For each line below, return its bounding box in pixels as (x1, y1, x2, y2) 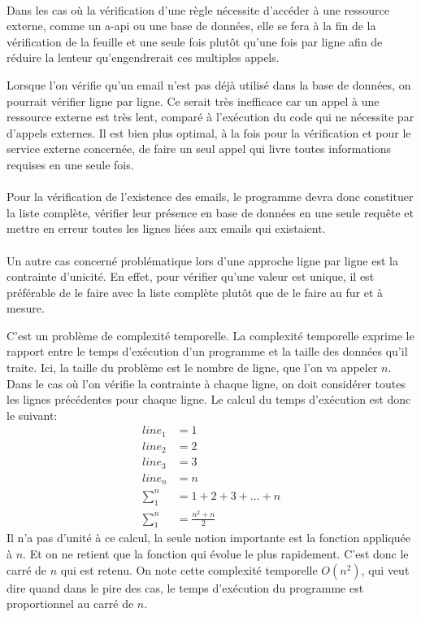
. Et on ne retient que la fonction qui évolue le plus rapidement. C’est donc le (23, 545, 409, 562)
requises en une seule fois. (7, 155, 134, 173)
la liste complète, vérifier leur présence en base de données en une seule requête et (7, 203, 414, 221)
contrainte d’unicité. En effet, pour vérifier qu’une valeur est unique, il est (7, 268, 375, 285)
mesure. (7, 300, 45, 317)
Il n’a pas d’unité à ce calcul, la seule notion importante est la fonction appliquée (7, 529, 410, 546)
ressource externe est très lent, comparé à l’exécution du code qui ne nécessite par (7, 108, 414, 125)
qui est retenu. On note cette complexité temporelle (60, 561, 318, 578)
